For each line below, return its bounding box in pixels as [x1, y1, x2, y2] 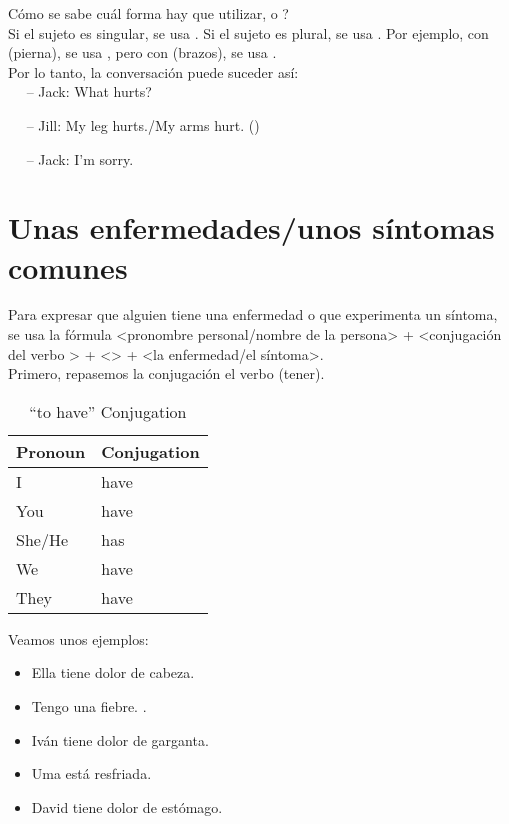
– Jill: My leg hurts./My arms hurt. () [26, 114, 260, 135]
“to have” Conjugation [29, 399, 187, 423]
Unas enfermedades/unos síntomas [8, 207, 495, 248]
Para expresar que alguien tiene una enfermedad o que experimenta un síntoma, [8, 304, 498, 325]
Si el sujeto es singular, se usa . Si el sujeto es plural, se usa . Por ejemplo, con [8, 22, 489, 43]
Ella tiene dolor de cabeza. [31, 662, 195, 683]
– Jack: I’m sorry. [26, 148, 134, 169]
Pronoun [16, 439, 86, 463]
